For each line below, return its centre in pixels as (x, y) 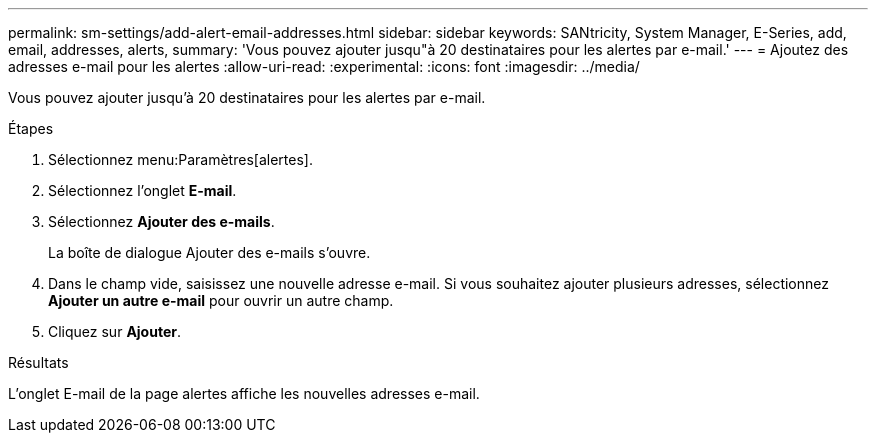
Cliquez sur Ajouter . (115, 331)
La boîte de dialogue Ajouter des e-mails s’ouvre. (209, 252)
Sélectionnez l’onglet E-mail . (142, 190)
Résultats (38, 362)
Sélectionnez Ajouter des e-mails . (161, 221)
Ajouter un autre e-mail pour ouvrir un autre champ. (221, 300)
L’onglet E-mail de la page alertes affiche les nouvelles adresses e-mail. (244, 393)
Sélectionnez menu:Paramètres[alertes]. (180, 159)
